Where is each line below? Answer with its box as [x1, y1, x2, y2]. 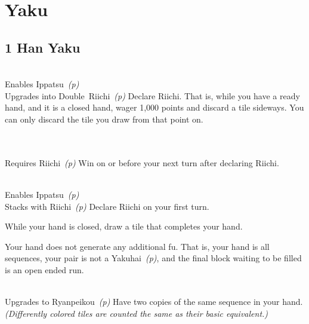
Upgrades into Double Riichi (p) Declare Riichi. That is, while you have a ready [5, 89, 300, 102]
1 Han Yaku [5, 38, 81, 56]
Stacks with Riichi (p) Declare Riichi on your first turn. [5, 200, 209, 212]
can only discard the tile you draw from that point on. [5, 112, 203, 125]
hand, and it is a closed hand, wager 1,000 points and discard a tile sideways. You [5, 101, 304, 114]
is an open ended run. [5, 263, 84, 276]
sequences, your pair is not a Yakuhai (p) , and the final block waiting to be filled [5, 252, 302, 264]
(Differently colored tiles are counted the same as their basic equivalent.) [5, 307, 268, 319]
